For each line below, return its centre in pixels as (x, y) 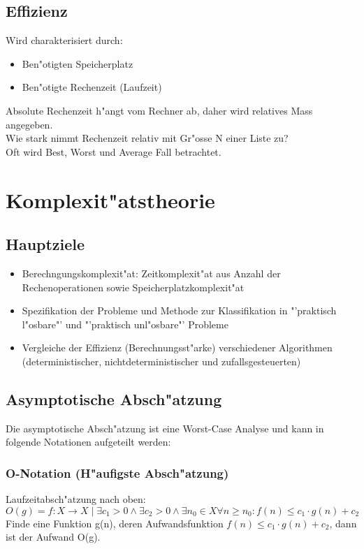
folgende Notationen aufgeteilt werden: (88, 442)
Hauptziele (45, 244)
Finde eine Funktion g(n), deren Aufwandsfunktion (115, 523)
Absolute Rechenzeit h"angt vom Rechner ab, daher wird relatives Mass (159, 110)
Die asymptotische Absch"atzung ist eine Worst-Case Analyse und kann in (165, 428)
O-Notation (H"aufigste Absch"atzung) (117, 473)
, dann (343, 523)
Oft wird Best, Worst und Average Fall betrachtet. (114, 151)
